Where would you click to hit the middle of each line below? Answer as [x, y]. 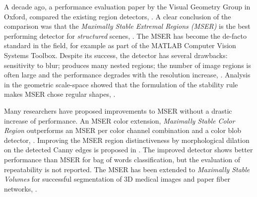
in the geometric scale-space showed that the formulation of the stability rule [121, 84]
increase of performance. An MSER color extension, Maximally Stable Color [120, 120]
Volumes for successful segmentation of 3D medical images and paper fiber [117, 179]
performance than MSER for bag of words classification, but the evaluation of [122, 159]
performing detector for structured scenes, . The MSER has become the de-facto [126, 35]
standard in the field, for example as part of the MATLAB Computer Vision [120, 45]
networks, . [21, 188]
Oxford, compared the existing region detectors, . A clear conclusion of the [118, 16]
